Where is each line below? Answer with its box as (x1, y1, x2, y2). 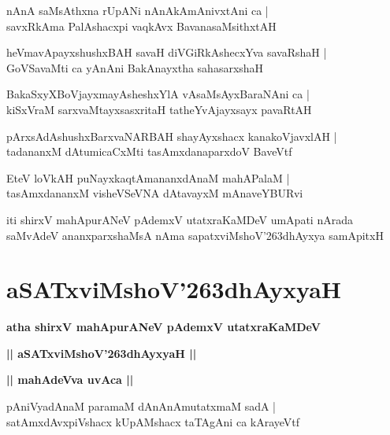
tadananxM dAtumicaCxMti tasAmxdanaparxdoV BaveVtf (6, 143, 292, 160)
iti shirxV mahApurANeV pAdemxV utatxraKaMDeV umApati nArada (6, 211, 353, 227)
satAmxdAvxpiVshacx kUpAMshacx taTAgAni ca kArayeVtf (6, 413, 300, 429)
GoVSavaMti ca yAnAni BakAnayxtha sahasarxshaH (6, 59, 264, 76)
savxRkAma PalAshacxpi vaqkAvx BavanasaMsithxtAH (6, 17, 277, 34)
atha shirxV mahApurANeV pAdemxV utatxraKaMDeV (6, 319, 321, 335)
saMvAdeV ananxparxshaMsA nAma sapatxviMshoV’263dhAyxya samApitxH (6, 227, 384, 243)
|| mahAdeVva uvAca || (6, 371, 134, 388)
